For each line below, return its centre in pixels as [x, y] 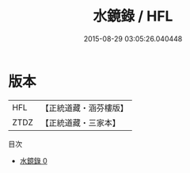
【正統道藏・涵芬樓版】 [85, 108]
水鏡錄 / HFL [133, 16]
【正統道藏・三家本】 [81, 122]
